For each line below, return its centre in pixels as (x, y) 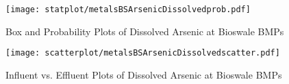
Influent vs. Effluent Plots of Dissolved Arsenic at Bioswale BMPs (144, 74)
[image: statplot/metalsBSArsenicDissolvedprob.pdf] (128, 9)
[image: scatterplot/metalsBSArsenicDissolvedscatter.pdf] (143, 53)
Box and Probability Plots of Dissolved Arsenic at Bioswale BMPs (145, 31)
